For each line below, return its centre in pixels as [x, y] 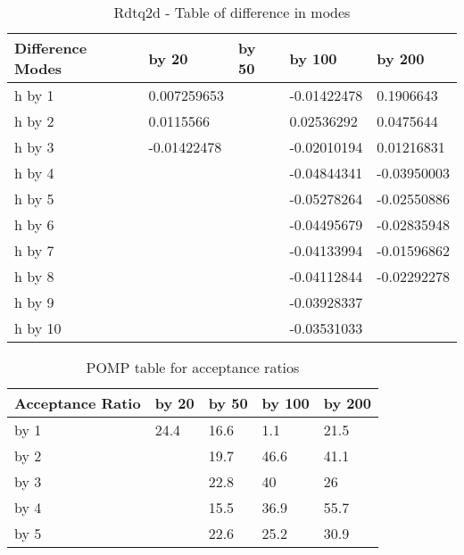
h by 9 [34, 302]
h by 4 [34, 173]
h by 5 [34, 199]
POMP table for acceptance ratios [193, 367]
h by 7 [34, 250]
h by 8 [34, 276]
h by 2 [34, 121]
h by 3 [34, 147]
